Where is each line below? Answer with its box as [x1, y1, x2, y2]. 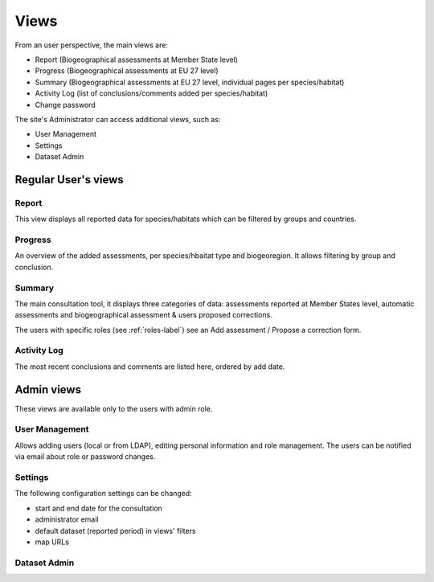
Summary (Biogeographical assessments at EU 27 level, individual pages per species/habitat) [35, 77, 345, 87]
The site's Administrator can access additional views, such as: [14, 114, 221, 124]
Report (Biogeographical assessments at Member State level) [35, 55, 239, 64]
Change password [35, 100, 96, 109]
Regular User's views [14, 173, 124, 186]
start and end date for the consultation [35, 503, 162, 513]
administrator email [35, 514, 99, 524]
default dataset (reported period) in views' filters [35, 526, 196, 535]
